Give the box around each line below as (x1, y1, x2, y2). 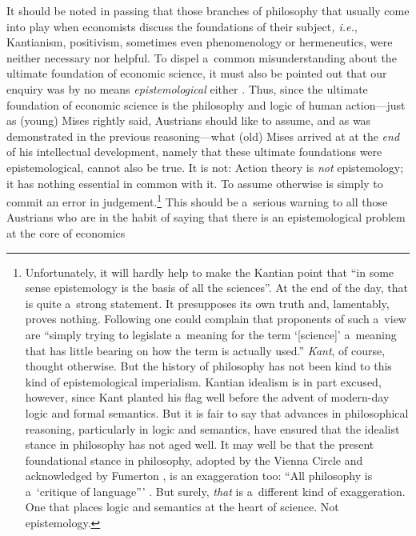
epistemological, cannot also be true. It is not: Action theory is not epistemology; (6, 158, 404, 175)
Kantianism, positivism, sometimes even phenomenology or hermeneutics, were (6, 34, 393, 50)
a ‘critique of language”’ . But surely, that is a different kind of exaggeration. (25, 482, 406, 499)
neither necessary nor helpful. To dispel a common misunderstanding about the (6, 49, 397, 66)
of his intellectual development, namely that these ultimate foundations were (6, 143, 382, 160)
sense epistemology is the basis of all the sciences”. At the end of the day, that (25, 279, 408, 296)
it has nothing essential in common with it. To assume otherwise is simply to (6, 174, 383, 191)
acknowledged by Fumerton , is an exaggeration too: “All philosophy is (25, 467, 373, 484)
